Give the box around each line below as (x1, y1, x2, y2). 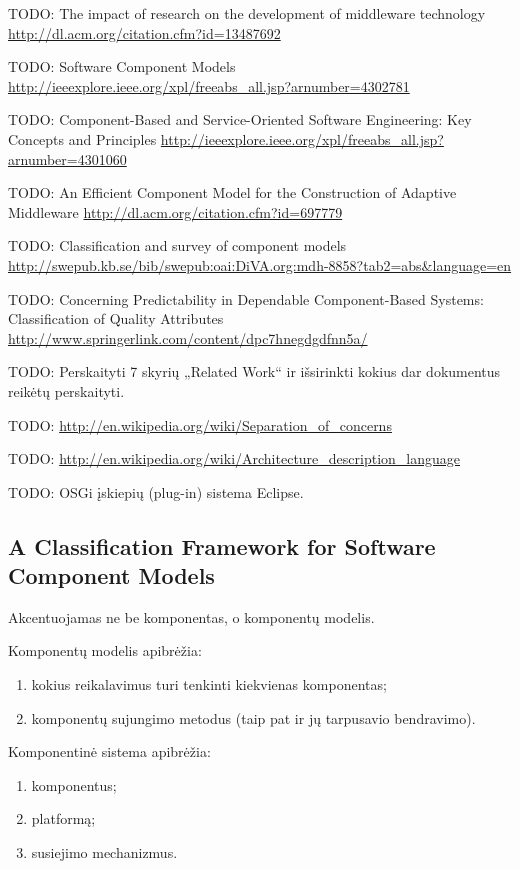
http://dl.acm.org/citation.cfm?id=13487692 (8, 22, 281, 43)
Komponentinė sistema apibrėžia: (8, 741, 211, 762)
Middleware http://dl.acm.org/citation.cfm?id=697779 (8, 201, 343, 222)
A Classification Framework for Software (8, 530, 436, 561)
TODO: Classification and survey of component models (8, 235, 347, 256)
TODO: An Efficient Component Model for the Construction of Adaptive (8, 182, 457, 203)
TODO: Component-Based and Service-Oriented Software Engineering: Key (8, 109, 472, 130)
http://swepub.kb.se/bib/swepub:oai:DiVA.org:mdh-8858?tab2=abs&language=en (8, 254, 512, 275)
